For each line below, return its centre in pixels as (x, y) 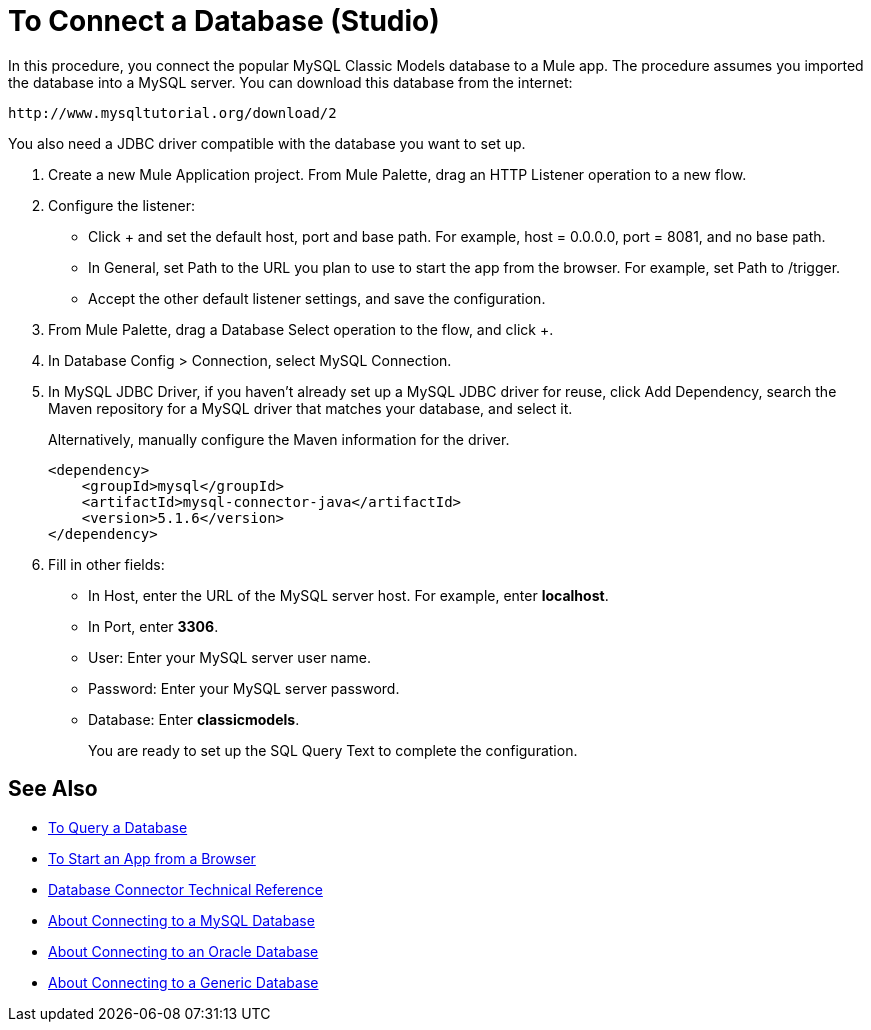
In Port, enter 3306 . (153, 626)
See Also (53, 789)
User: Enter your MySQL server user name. (229, 657)
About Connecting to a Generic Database (183, 982)
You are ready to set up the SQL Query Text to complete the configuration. (333, 750)
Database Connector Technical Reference (185, 889)
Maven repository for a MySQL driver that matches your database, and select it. (310, 408)
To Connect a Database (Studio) (224, 21)
